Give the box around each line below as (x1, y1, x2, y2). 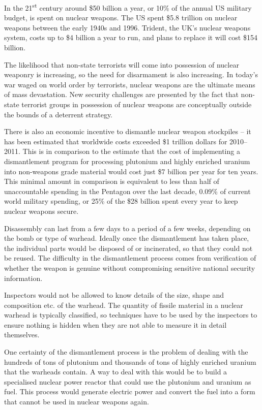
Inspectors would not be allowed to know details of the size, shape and (4, 290, 224, 300)
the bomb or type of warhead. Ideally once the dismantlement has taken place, (4, 233, 249, 243)
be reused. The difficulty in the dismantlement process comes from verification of (4, 253, 256, 263)
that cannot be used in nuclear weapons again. (4, 396, 149, 407)
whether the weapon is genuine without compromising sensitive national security (4, 262, 255, 273)
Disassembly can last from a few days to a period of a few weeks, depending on (4, 223, 251, 233)
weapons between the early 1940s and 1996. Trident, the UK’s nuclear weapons (4, 22, 251, 33)
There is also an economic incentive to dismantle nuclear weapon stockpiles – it (4, 126, 251, 137)
